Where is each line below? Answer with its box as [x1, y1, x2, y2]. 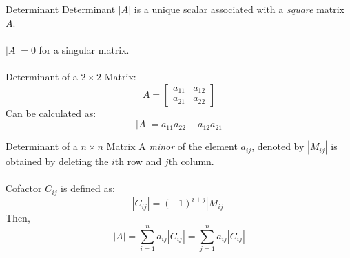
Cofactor [6, 181, 42, 195]
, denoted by [251, 139, 305, 153]
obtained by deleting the [6, 154, 109, 169]
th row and [114, 154, 162, 169]
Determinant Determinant [6, 2, 116, 16]
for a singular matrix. [39, 42, 130, 56]
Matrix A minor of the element [106, 139, 238, 153]
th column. [168, 154, 214, 169]
